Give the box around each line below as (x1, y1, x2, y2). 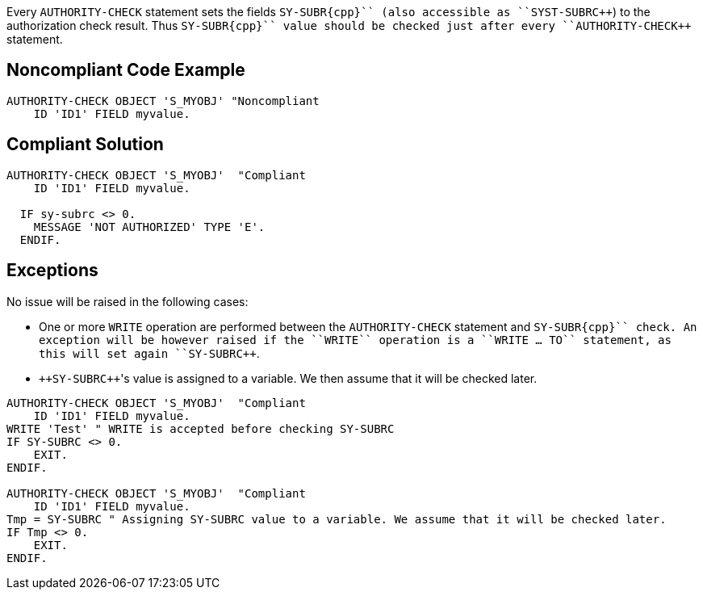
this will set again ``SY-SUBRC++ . (39, 346, 260, 360)
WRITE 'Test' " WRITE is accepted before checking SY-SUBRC (6, 422, 395, 435)
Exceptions (6, 260, 98, 281)
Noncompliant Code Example (6, 60, 245, 81)
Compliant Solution (6, 134, 164, 155)
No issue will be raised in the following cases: (6, 294, 249, 308)
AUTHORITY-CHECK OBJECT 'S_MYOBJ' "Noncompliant (6, 94, 320, 107)
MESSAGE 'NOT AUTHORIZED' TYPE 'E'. (33, 220, 266, 233)
